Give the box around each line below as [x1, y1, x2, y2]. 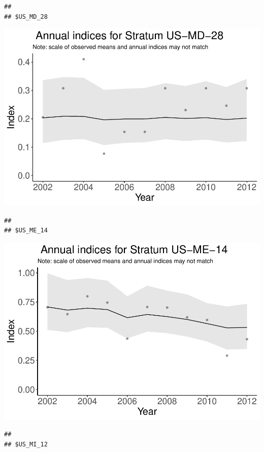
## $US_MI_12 [4, 441, 48, 448]
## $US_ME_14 [4, 227, 48, 234]
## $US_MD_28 [4, 13, 48, 20]
